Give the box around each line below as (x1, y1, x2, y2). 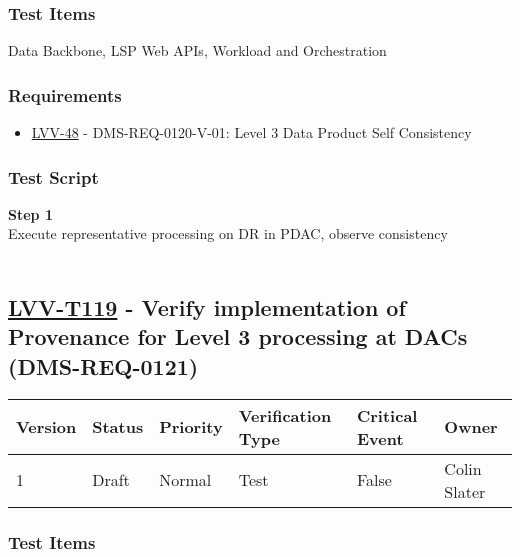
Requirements (8, 82, 122, 107)
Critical (356, 403, 418, 427)
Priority (159, 415, 223, 439)
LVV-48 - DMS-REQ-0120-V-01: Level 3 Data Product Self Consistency (31, 122, 472, 143)
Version (16, 415, 77, 439)
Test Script (8, 164, 99, 189)
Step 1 (8, 203, 53, 224)
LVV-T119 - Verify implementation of (8, 292, 406, 323)
